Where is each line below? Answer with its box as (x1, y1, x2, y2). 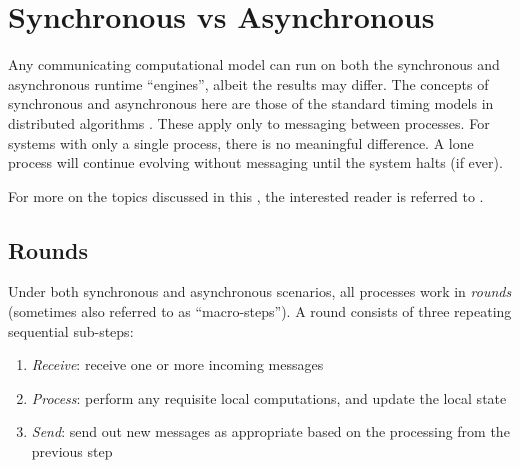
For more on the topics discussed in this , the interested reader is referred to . (8, 185, 484, 206)
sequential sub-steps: (8, 320, 134, 341)
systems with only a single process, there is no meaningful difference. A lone (8, 132, 474, 153)
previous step (31, 441, 113, 462)
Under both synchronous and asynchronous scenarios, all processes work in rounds (8, 281, 512, 302)
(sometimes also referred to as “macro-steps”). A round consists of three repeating (8, 301, 512, 322)
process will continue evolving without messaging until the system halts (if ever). (8, 152, 503, 173)
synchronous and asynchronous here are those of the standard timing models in (8, 93, 494, 114)
